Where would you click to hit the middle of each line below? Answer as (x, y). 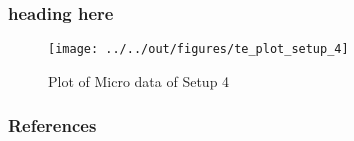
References (52, 125)
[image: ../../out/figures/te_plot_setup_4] (198, 49)
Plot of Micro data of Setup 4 (139, 80)
